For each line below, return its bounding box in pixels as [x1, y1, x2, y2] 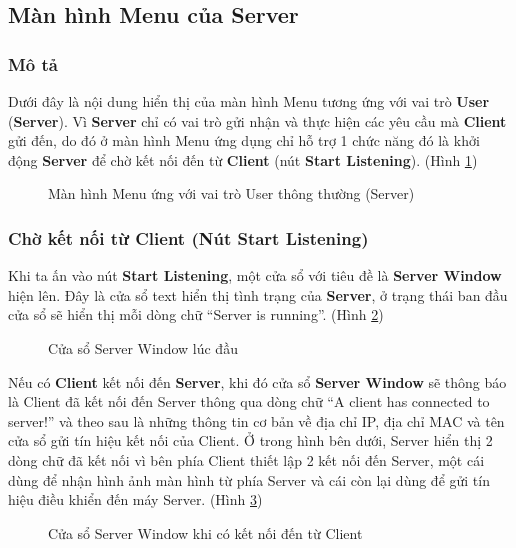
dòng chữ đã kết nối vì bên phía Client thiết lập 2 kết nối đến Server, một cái [8, 449, 485, 470]
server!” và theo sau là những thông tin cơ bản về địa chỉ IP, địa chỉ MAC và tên [8, 410, 505, 431]
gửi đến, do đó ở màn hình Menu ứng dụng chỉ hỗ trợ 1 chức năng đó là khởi [8, 130, 480, 151]
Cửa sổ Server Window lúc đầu [48, 337, 238, 358]
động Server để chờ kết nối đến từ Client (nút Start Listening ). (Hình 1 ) [8, 149, 478, 170]
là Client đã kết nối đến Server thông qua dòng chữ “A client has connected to [8, 391, 490, 412]
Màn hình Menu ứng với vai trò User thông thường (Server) [48, 183, 415, 204]
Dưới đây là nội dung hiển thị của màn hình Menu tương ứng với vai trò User [8, 91, 490, 111]
